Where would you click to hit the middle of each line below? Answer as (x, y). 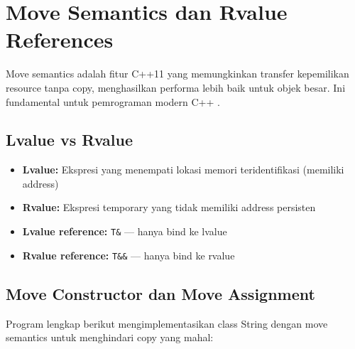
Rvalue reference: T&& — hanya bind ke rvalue (129, 255)
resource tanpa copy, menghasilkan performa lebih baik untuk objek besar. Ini (176, 87)
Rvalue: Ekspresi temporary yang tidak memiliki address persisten (169, 207)
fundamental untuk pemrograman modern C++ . (113, 101)
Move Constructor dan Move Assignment (160, 293)
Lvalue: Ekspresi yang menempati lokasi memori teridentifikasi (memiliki (183, 170)
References (60, 39)
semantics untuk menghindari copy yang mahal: (110, 337)
